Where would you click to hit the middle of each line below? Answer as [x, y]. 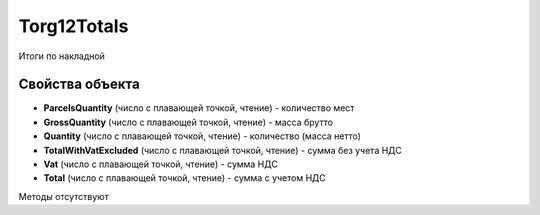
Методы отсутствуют [63, 196]
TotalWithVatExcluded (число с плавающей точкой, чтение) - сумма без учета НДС [222, 150]
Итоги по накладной [61, 56]
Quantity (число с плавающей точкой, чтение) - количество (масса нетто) [202, 136]
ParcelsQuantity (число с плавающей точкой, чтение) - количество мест [199, 108]
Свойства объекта [79, 84]
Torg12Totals [73, 26]
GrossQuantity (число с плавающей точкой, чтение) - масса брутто [188, 122]
